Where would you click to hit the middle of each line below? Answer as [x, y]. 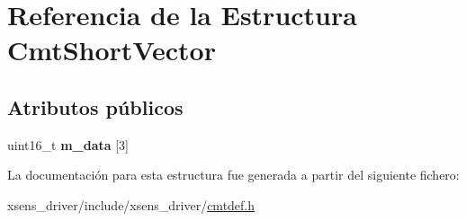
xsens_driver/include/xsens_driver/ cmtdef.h [131, 204]
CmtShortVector [112, 50]
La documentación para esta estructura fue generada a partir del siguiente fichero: [233, 175]
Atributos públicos [95, 106]
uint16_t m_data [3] [68, 144]
